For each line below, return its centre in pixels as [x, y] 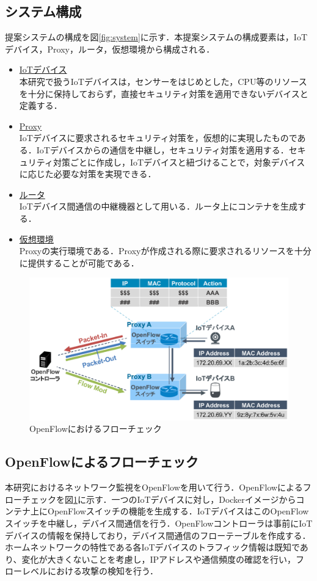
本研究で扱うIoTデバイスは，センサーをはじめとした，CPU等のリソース [163, 81]
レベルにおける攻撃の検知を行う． [90, 571]
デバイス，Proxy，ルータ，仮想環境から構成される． [110, 49]
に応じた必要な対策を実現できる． [88, 174]
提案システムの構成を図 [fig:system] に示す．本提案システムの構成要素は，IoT [156, 37]
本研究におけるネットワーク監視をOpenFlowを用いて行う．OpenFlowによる [154, 487]
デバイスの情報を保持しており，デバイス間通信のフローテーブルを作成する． [158, 535]
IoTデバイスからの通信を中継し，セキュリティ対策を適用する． [162, 149]
